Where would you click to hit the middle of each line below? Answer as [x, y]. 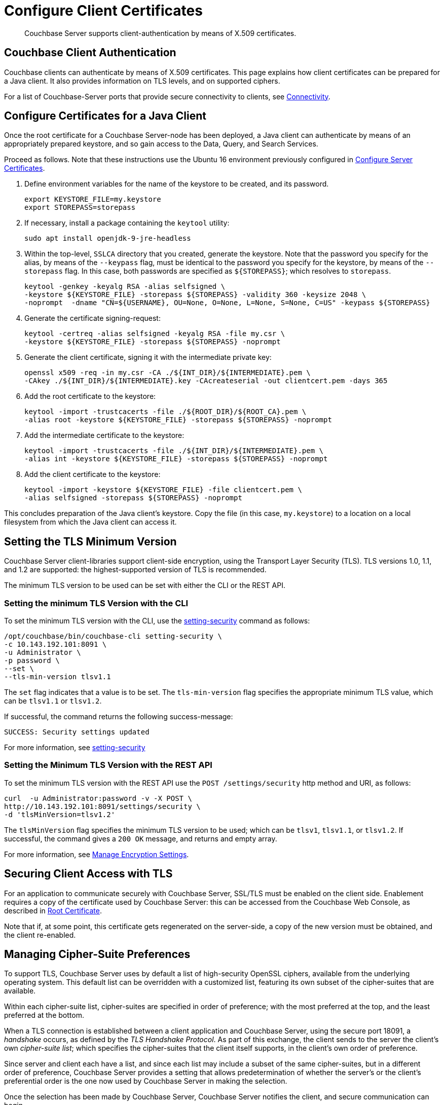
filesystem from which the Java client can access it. [90, 522]
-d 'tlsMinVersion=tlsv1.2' [60, 814]
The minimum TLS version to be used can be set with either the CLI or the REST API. [145, 585]
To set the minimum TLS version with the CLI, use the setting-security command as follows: [157, 621]
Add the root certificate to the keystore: [90, 396]
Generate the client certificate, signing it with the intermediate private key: [148, 357]
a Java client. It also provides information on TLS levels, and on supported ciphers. [142, 81]
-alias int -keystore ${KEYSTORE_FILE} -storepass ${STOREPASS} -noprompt [176, 459]
